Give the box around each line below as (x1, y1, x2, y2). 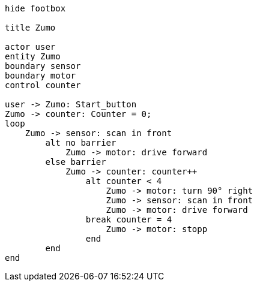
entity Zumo (5, 52, 61, 61)
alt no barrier (45, 138, 116, 147)
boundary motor (5, 71, 76, 80)
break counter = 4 (85, 215, 172, 224)
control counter (5, 80, 81, 90)
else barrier (45, 157, 106, 167)
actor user (5, 42, 56, 52)
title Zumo (5, 23, 56, 32)
